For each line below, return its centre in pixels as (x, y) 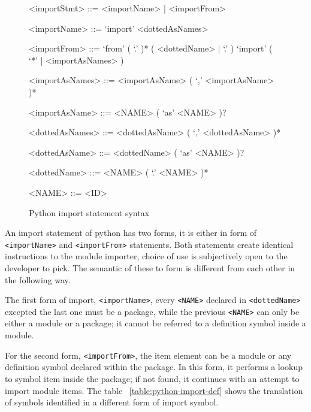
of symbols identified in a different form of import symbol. (112, 402)
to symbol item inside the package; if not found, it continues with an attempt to (152, 378)
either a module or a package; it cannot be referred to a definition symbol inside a (155, 323)
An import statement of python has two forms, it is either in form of (131, 233)
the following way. (38, 279)
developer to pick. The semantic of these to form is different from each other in (150, 267)
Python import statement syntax (89, 212)
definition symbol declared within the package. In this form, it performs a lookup (154, 367)
